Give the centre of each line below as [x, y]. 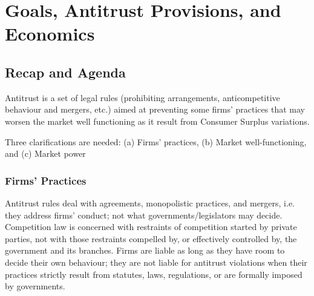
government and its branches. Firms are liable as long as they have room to [145, 250]
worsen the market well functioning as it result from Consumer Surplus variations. [157, 121]
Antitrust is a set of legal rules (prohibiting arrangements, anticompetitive [142, 97]
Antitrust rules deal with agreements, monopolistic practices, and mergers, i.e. [150, 202]
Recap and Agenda [65, 72]
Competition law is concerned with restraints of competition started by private [151, 227]
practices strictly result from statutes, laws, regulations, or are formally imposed [154, 274]
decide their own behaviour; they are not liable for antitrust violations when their [156, 262]
